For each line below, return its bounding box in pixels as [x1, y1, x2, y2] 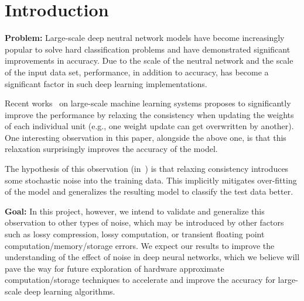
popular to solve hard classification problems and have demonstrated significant [5, 43, 291, 55]
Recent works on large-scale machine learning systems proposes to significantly [5, 97, 291, 109]
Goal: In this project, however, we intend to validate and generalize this [5, 205, 265, 217]
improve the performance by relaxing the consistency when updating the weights [5, 108, 294, 120]
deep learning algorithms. [24, 285, 115, 297]
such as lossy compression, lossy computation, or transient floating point [5, 228, 265, 240]
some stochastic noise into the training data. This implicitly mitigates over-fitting [5, 174, 297, 186]
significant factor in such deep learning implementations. [5, 77, 207, 89]
